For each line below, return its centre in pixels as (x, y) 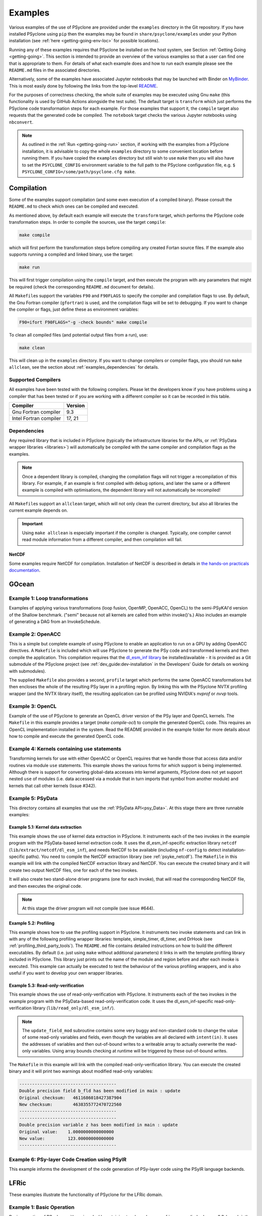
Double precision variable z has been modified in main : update (98, 1125)
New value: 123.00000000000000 (66, 1139)
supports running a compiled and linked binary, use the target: (71, 254)
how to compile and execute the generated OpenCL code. (67, 736)
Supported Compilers (35, 380)
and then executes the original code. (46, 886)
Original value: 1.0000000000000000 (66, 1132)
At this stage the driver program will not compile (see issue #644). (88, 908)
